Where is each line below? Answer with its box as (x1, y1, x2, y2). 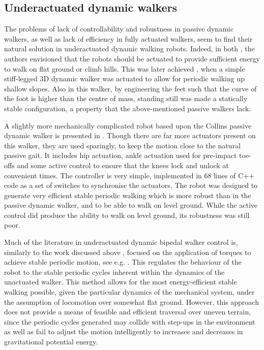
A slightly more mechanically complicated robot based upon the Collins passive (4, 120, 252, 131)
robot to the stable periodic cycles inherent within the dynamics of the (4, 266, 225, 277)
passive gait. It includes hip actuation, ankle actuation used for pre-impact (4, 150, 237, 161)
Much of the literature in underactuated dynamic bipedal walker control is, (4, 237, 238, 247)
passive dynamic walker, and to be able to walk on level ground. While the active (4, 200, 257, 210)
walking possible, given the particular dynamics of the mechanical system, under (4, 287, 255, 297)
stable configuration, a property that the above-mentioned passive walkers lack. (4, 103, 251, 113)
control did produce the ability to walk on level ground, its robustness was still (4, 209, 250, 220)
